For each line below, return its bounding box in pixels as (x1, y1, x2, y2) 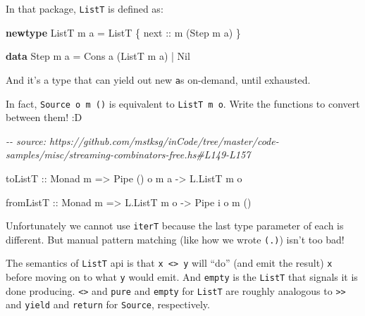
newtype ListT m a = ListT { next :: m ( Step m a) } (6, 25, 241, 39)
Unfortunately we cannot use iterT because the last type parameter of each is (6, 218, 344, 233)
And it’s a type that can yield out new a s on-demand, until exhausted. (6, 72, 311, 87)
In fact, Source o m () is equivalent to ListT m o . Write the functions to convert (6, 96, 360, 110)
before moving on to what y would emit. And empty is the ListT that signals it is (6, 270, 358, 284)
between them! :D (6, 110, 82, 125)
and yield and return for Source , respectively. (6, 297, 210, 312)
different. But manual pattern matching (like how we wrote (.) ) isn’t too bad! (6, 232, 345, 246)
